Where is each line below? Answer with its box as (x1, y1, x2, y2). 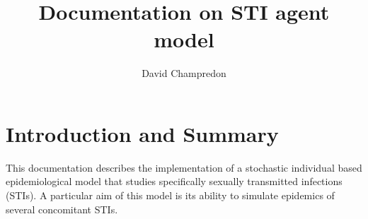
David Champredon (142, 66, 226, 81)
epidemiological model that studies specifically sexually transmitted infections (6, 174, 343, 189)
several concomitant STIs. (6, 201, 118, 216)
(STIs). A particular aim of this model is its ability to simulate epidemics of (6, 188, 335, 203)
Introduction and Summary (6, 119, 279, 148)
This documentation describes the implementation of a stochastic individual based (6, 160, 362, 174)
